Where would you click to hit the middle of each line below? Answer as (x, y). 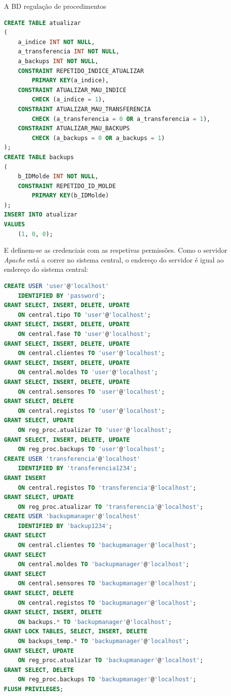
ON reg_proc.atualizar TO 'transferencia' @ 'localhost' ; (111, 507)
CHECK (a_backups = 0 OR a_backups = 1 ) (98, 138)
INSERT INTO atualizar (41, 215)
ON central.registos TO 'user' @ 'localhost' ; (91, 411)
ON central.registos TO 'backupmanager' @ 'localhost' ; (107, 603)
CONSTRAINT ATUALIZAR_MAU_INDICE (72, 90)
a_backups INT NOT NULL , (58, 61)
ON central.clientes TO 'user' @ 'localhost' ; (91, 353)
